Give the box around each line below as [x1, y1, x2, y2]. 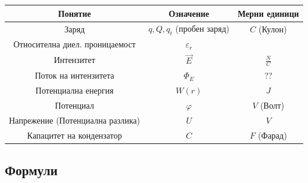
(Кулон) [258, 22, 287, 35]
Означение [168, 7, 210, 19]
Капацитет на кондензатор [27, 128, 122, 141]
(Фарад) [258, 128, 287, 141]
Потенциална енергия [35, 84, 114, 97]
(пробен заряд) [175, 22, 230, 35]
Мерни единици [237, 7, 299, 19]
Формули [5, 161, 58, 179]
